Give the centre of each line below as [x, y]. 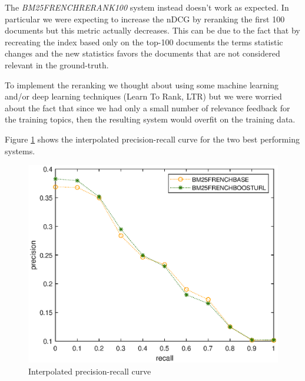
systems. [20, 150]
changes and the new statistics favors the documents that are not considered [142, 53]
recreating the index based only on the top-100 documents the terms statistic [144, 42]
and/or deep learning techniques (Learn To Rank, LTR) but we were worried [143, 96]
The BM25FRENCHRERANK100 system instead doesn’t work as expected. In [147, 7]
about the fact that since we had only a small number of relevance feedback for [147, 107]
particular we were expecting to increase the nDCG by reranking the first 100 [145, 19]
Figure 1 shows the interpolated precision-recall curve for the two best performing [152, 139]
